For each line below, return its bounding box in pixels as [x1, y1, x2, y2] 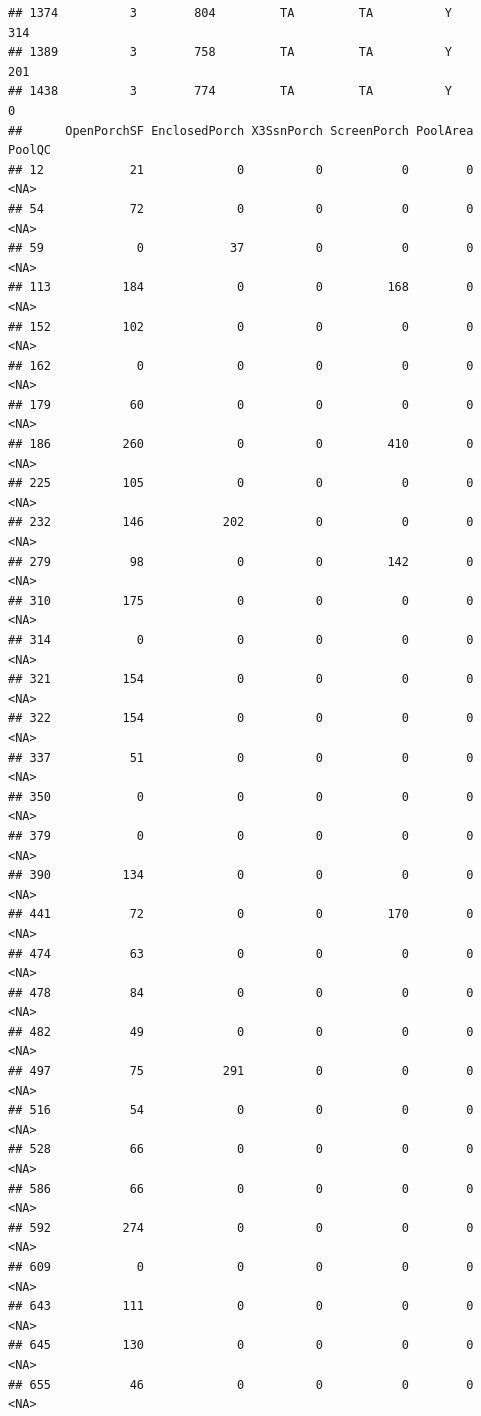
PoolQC [8, 143, 51, 158]
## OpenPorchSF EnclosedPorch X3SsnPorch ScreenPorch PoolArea [8, 123, 474, 138]
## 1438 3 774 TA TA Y [8, 84, 452, 99]
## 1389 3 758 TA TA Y [8, 45, 452, 60]
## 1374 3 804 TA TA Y [8, 6, 452, 20]
